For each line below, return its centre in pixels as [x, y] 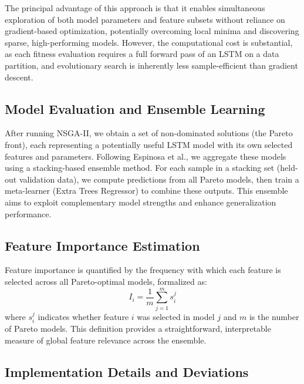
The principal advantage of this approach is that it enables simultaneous [135, 8]
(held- [287, 168]
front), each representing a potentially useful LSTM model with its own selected [149, 144]
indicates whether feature [83, 316]
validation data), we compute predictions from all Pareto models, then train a [159, 179]
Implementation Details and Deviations [127, 371]
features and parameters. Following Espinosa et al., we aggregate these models [146, 156]
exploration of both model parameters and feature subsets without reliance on [145, 19]
